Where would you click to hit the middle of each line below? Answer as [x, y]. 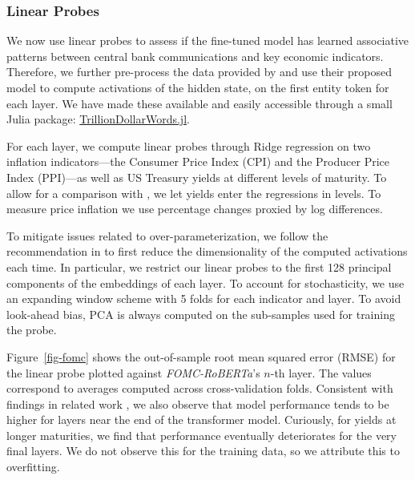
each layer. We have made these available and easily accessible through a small [199, 103]
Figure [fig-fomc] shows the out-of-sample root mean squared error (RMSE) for [201, 356]
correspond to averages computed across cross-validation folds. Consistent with [200, 388]
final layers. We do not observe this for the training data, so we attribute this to [203, 451]
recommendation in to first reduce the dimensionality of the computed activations [207, 251]
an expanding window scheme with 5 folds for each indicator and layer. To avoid [204, 298]
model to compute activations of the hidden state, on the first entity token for [198, 87]
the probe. [32, 330]
